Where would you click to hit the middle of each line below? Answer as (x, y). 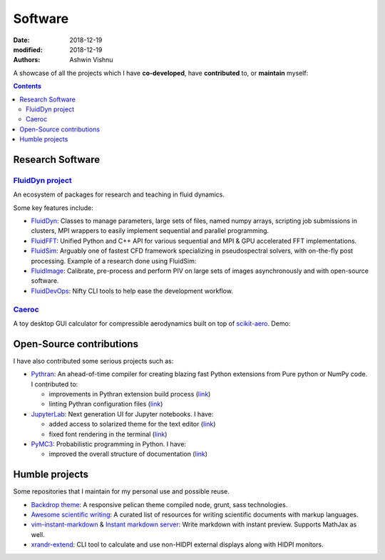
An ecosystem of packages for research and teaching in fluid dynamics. (119, 195)
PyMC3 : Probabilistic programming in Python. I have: (109, 444)
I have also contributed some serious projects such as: (93, 361)
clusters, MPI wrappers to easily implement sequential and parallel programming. (150, 231)
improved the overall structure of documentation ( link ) (128, 454)
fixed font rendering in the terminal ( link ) (108, 434)
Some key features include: (53, 208)
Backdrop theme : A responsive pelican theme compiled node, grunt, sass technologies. (159, 504)
